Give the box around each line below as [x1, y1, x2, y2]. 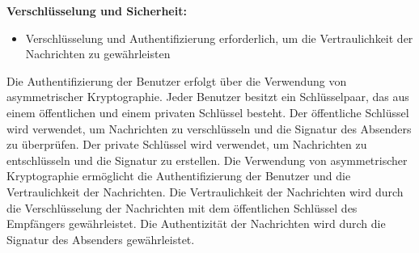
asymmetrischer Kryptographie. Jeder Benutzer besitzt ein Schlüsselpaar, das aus [6, 88, 409, 105]
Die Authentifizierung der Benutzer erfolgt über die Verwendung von [6, 72, 347, 89]
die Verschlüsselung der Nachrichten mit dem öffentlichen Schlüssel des [6, 199, 358, 216]
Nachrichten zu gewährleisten [25, 45, 171, 62]
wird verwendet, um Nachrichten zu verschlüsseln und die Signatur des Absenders [6, 120, 412, 137]
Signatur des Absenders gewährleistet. [6, 230, 195, 247]
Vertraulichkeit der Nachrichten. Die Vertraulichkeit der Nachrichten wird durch [6, 183, 404, 200]
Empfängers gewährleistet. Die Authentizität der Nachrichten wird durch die [6, 215, 386, 232]
